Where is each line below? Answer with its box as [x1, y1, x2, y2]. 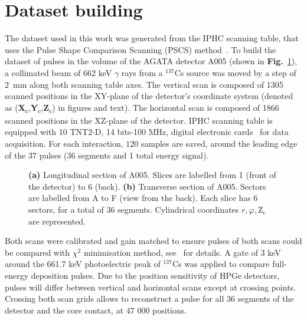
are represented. [28, 215, 86, 227]
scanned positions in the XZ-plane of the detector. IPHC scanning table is [5, 114, 273, 126]
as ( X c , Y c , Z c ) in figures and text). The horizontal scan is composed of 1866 [5, 101, 279, 115]
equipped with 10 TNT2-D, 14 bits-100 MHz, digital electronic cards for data [5, 126, 289, 138]
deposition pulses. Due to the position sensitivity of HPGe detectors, [31, 269, 280, 281]
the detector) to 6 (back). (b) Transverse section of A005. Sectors [28, 180, 266, 192]
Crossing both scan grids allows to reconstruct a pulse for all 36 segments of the [5, 292, 294, 305]
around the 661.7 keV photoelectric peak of [5, 258, 161, 270]
